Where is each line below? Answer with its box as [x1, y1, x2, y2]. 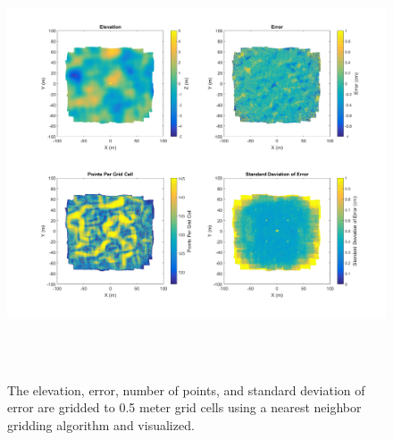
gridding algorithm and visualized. [7, 415, 195, 434]
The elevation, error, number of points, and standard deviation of [7, 380, 365, 399]
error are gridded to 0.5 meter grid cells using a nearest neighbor [7, 398, 362, 417]
